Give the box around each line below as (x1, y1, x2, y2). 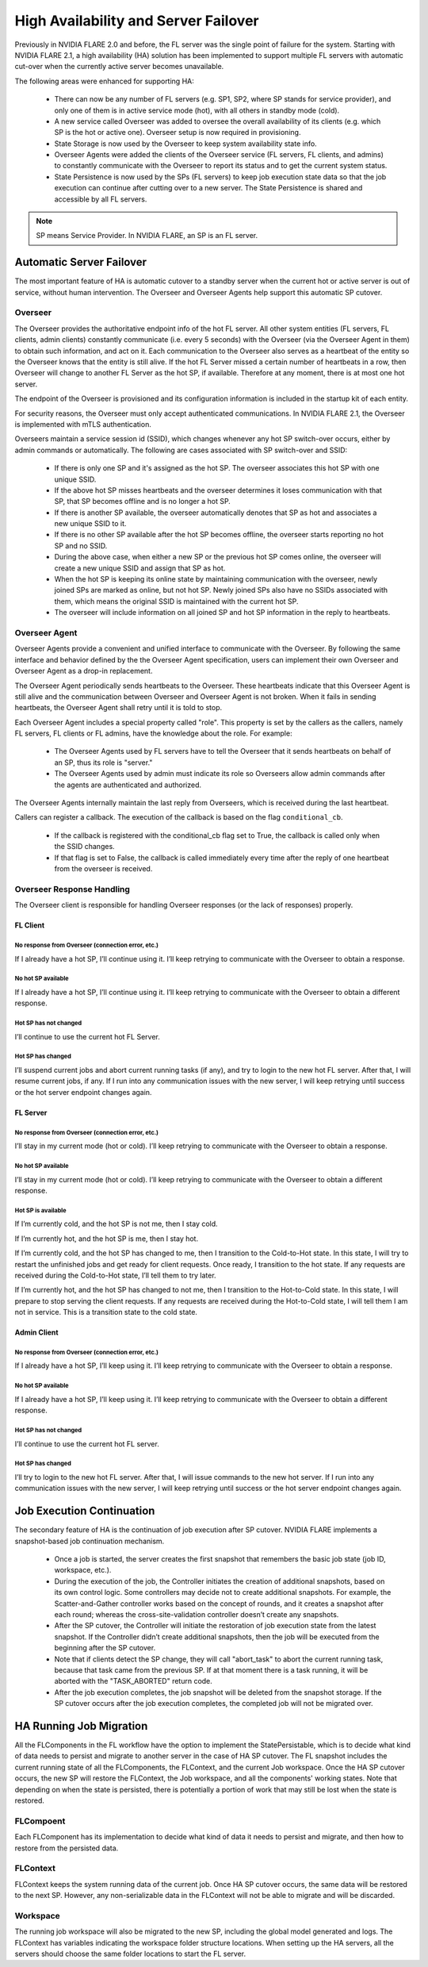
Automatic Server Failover (14, 255, 147, 269)
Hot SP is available (14, 1206, 67, 1214)
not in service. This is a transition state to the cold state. (14, 1308, 198, 1317)
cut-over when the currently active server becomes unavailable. (14, 62, 224, 71)
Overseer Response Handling (14, 883, 131, 894)
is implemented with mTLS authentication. (14, 419, 152, 428)
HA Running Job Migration (14, 1719, 148, 1733)
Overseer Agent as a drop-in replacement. (14, 667, 153, 676)
